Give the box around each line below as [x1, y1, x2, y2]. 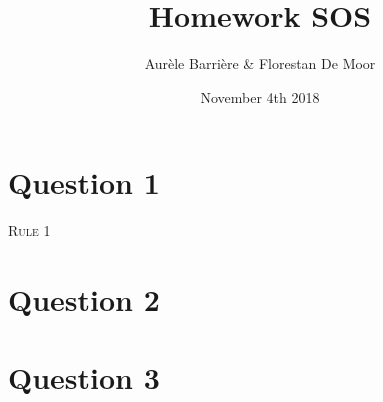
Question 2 [8, 279, 160, 320]
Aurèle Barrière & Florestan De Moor [144, 53, 376, 74]
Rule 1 [8, 220, 51, 241]
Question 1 [8, 162, 160, 203]
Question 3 [8, 357, 160, 398]
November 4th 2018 [200, 86, 320, 107]
